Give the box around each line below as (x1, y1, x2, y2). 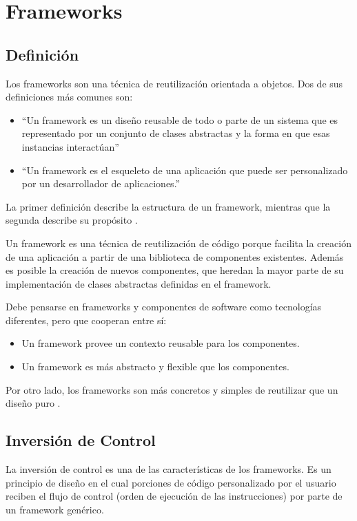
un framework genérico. (6, 502, 104, 516)
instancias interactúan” (21, 139, 119, 153)
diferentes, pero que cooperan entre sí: (6, 312, 167, 327)
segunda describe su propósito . (6, 213, 138, 227)
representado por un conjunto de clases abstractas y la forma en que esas (21, 126, 330, 140)
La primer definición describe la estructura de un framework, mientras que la (6, 199, 331, 213)
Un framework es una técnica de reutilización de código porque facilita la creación (6, 235, 351, 250)
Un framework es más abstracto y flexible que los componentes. (21, 359, 289, 374)
